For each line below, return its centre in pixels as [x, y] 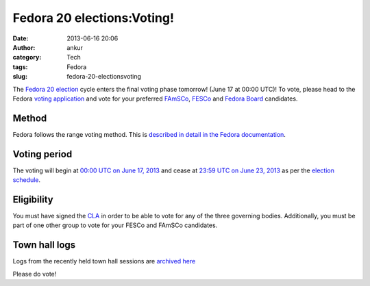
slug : [20, 77]
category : [27, 57]
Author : [24, 47]
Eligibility [33, 199]
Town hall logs [44, 245]
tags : [20, 67]
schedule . [27, 180]
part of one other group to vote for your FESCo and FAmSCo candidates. [115, 225]
